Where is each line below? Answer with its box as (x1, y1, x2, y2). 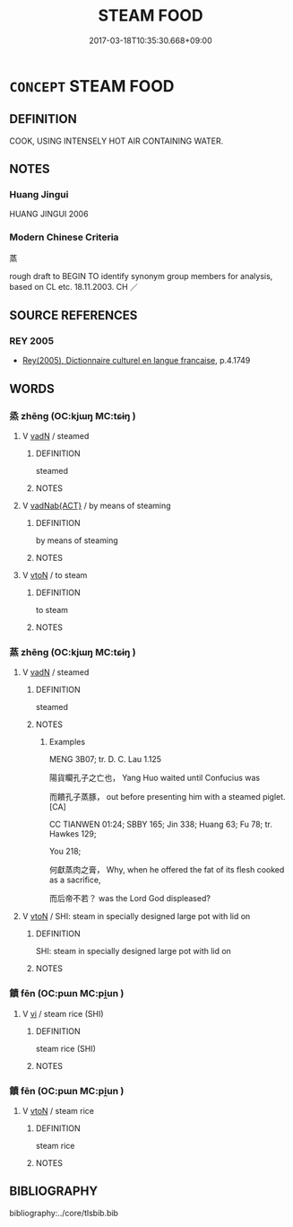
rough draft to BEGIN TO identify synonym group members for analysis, (9, 270, 273, 281)
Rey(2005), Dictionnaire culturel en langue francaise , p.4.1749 (22, 355, 251, 366)
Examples (48, 737, 86, 748)
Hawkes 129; (48, 828, 97, 839)
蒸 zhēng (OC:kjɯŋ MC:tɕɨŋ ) (9, 646, 136, 659)
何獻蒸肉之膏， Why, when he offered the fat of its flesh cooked (48, 864, 285, 875)
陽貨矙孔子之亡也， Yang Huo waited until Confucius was (48, 773, 261, 784)
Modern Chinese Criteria (9, 231, 119, 243)
